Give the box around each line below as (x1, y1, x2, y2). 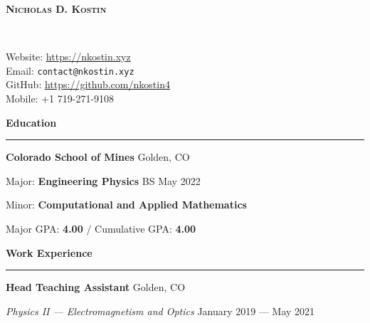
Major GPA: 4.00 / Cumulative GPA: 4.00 (6, 221, 196, 235)
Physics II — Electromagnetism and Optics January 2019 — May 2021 (6, 303, 315, 318)
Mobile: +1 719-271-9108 (6, 91, 115, 106)
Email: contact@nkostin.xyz (6, 63, 134, 78)
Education (6, 115, 57, 129)
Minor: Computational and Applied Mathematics (6, 197, 247, 212)
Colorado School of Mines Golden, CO (6, 149, 190, 164)
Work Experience (6, 245, 92, 260)
